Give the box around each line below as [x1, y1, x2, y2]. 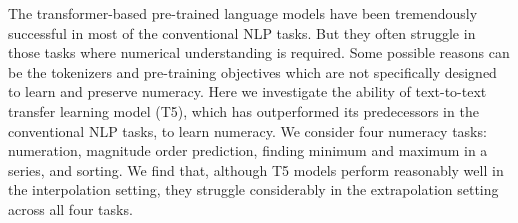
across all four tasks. [8, 198, 133, 219]
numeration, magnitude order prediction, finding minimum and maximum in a [8, 140, 488, 161]
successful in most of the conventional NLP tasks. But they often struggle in [8, 22, 476, 43]
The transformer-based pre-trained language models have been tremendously [8, 3, 478, 23]
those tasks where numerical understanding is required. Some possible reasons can [8, 42, 510, 63]
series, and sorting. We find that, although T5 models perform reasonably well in [8, 159, 504, 180]
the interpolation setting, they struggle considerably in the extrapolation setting [8, 179, 499, 200]
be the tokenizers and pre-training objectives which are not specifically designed [8, 61, 497, 82]
